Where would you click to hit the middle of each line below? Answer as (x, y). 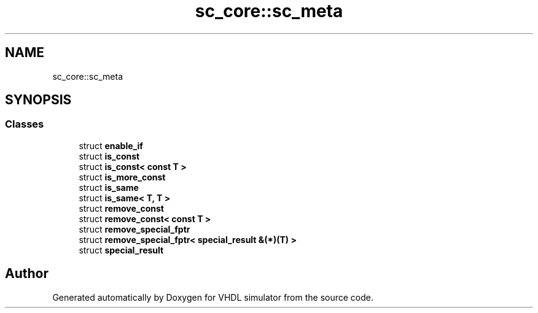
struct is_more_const (122, 177)
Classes (25, 124)
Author (27, 274)
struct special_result (121, 250)
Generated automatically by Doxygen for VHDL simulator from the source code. (213, 297)
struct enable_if (111, 145)
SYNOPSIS (38, 100)
